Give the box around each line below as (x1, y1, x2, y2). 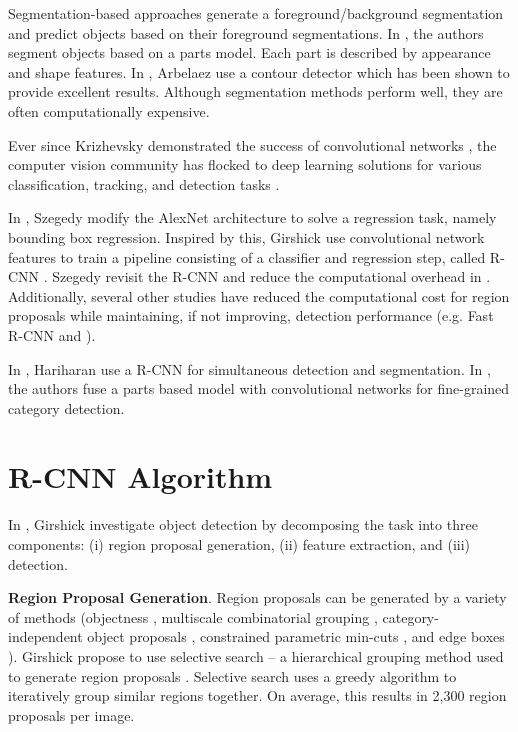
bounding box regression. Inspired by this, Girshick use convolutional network (8, 226, 485, 247)
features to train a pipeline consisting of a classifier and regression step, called (8, 246, 486, 267)
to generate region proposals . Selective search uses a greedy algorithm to (8, 665, 457, 686)
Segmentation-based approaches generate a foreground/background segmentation (8, 3, 504, 23)
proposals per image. (8, 704, 135, 725)
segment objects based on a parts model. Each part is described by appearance (8, 42, 491, 63)
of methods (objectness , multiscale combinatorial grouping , (8, 606, 378, 627)
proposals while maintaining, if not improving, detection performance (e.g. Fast (8, 305, 494, 326)
